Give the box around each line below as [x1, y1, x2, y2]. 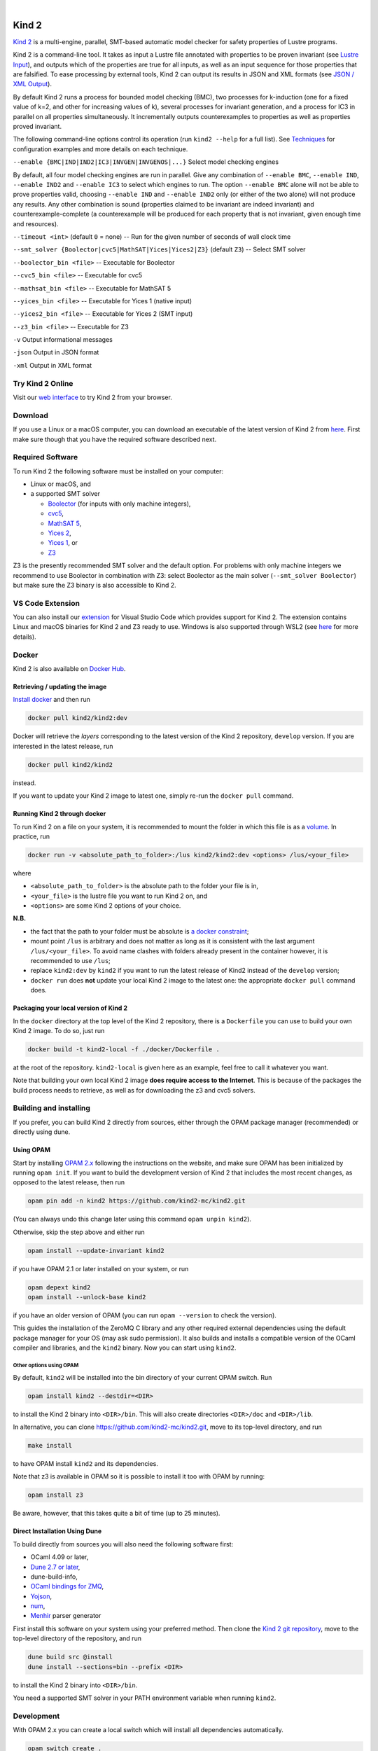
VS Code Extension [13, 598, 80, 608]
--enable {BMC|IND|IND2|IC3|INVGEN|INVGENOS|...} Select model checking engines [13, 158, 279, 166]
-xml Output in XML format [13, 361, 92, 369]
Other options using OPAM [13, 1362, 79, 1369]
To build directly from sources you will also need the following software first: [13, 1539, 234, 1548]
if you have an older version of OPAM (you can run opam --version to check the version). [13, 1311, 276, 1320]
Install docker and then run [13, 695, 91, 704]
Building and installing [13, 1103, 91, 1113]
